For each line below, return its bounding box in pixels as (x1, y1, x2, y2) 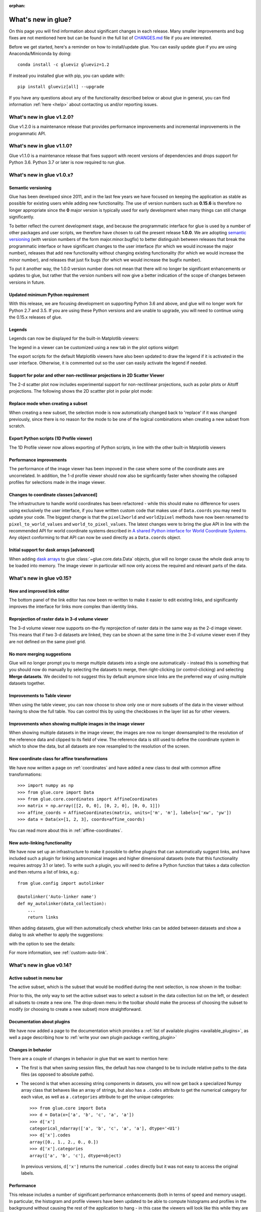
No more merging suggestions (9, 651, 72, 657)
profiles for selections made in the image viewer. (9, 479, 106, 485)
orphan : (9, 3, 26, 8)
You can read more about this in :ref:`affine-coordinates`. (9, 827, 123, 833)
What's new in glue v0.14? (9, 961, 72, 968)
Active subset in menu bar (9, 975, 63, 981)
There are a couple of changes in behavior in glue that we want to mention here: (9, 1056, 169, 1062)
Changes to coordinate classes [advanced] (9, 492, 98, 497)
